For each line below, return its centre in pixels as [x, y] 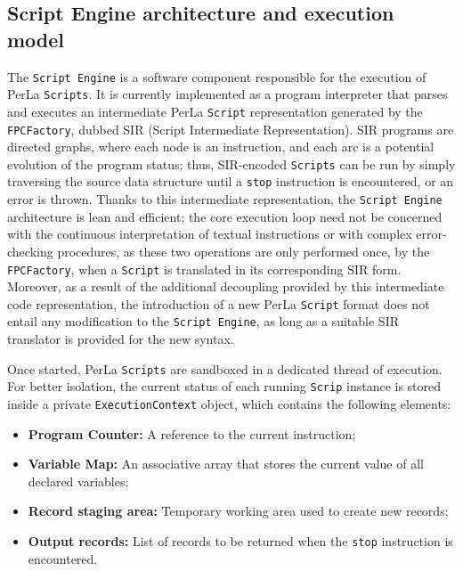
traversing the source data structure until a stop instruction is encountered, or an [231, 181]
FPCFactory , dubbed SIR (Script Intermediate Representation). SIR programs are [231, 129]
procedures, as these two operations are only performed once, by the [244, 251]
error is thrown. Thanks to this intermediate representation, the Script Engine [225, 199]
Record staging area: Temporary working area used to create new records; [238, 511]
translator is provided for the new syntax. [121, 339]
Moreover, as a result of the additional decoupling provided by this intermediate [226, 286]
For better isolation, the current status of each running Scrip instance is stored [224, 386]
